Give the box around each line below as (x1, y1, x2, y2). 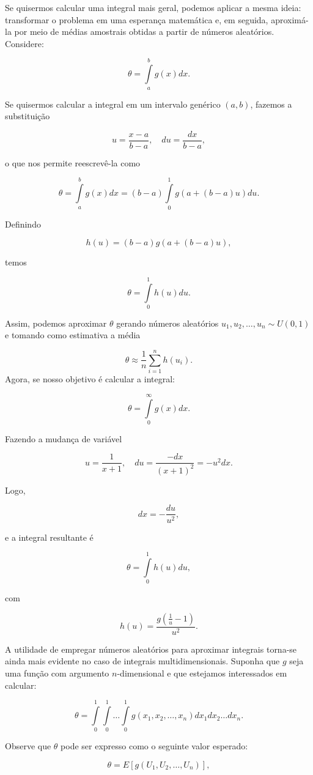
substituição (5, 109, 50, 122)
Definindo (5, 217, 41, 230)
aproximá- (271, 13, 309, 26)
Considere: (5, 37, 44, 50)
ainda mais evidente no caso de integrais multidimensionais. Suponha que (5, 654, 280, 667)
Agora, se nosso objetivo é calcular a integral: (5, 373, 175, 385)
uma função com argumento (5, 667, 109, 680)
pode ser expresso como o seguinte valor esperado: (61, 740, 248, 752)
